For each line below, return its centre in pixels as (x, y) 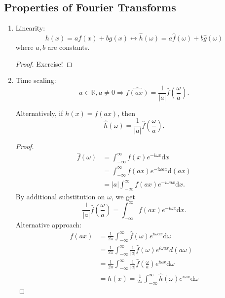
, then (126, 113)
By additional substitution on (60, 196)
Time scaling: (36, 80)
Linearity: (30, 28)
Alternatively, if (39, 113)
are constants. (69, 47)
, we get (123, 196)
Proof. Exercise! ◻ (44, 63)
